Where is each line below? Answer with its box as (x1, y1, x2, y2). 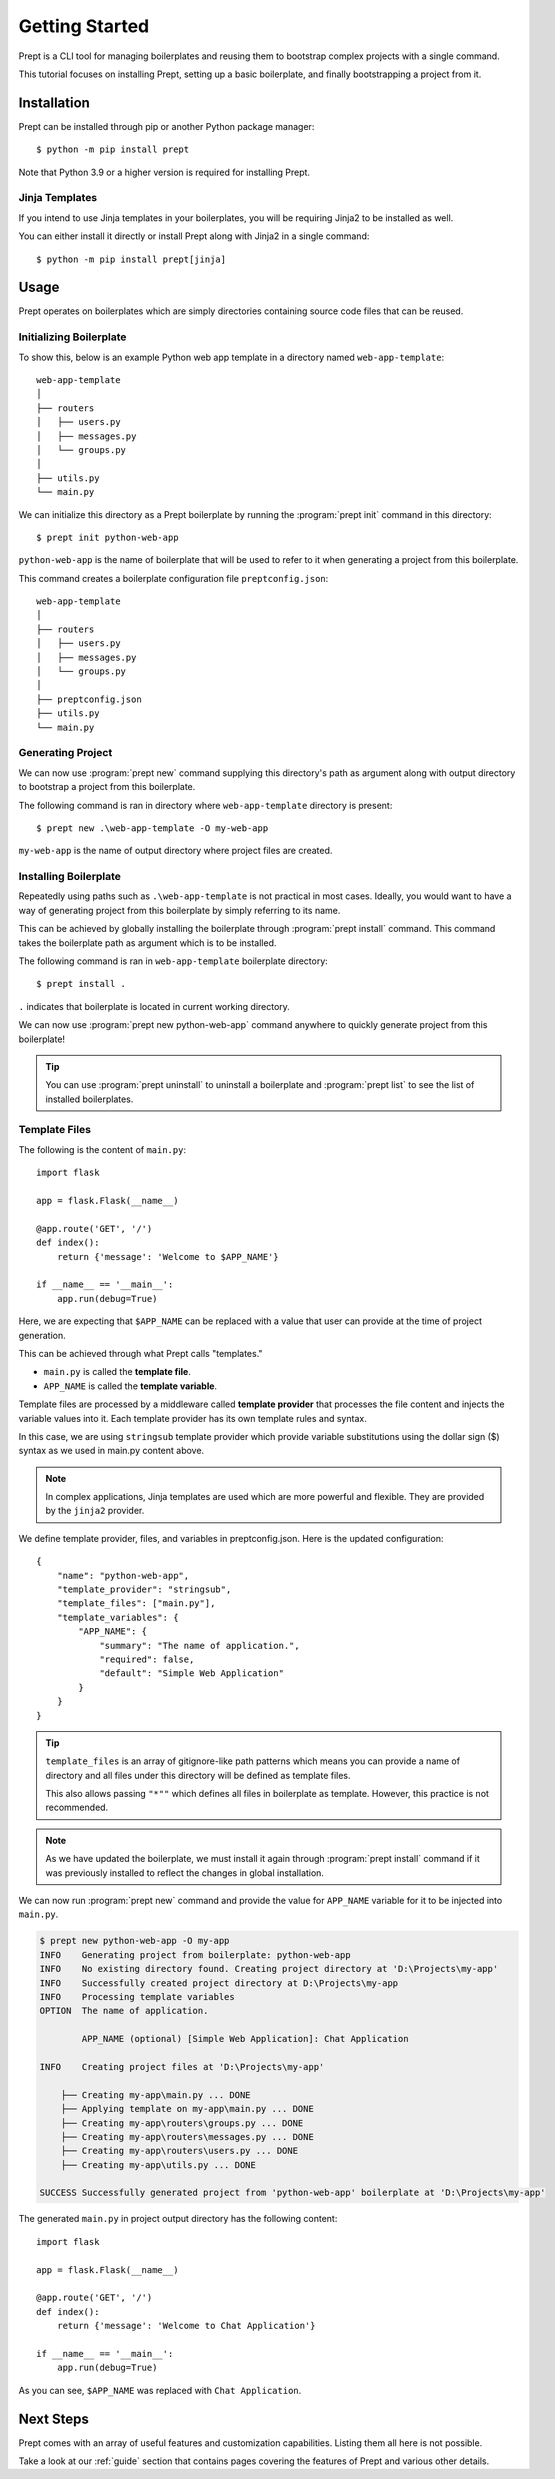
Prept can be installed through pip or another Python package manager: (18, 120, 315, 132)
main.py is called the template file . (43, 1366, 192, 1378)
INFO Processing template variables (39, 1991, 235, 2002)
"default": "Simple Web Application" (99, 1668, 285, 1679)
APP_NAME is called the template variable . (43, 1380, 218, 1392)
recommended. (45, 1801, 109, 1814)
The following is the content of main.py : (18, 1143, 187, 1155)
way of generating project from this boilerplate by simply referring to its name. (18, 904, 341, 916)
